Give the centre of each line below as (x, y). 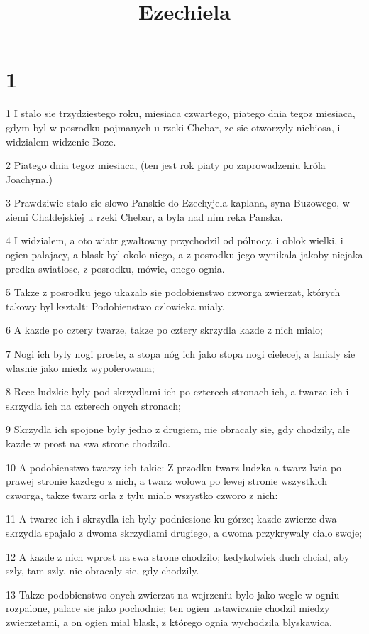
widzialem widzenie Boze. (61, 141)
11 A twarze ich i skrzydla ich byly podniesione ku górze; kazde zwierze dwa (171, 519)
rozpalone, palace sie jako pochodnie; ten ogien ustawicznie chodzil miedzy (168, 608)
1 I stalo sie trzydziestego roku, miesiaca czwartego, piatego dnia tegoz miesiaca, (181, 113)
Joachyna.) (29, 179)
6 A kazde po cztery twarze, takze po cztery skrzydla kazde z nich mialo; (164, 330)
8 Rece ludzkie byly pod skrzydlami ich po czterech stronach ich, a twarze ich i (177, 392)
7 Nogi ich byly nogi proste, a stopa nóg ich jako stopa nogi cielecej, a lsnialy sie (181, 354)
